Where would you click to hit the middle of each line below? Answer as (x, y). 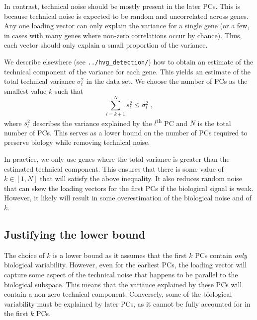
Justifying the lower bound (75, 234)
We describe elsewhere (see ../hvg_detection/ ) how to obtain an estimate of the (129, 61)
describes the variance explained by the (92, 123)
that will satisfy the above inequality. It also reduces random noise (141, 178)
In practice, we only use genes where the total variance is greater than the (117, 159)
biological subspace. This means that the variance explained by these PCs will (123, 284)
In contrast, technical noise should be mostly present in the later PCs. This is (122, 6)
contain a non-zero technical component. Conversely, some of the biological (118, 294)
